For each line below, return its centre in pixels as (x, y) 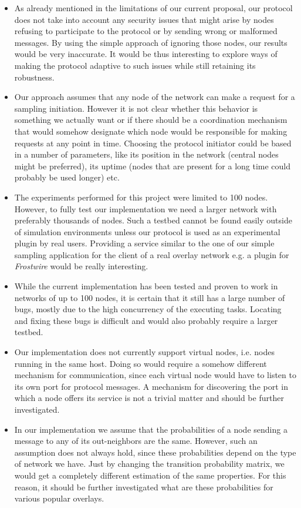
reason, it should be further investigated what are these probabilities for (144, 487)
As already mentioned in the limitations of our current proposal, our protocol (153, 8)
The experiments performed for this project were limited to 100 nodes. (141, 197)
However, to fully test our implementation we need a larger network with (146, 208)
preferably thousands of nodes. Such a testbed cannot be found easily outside (153, 220)
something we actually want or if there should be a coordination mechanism (151, 120)
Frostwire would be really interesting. (81, 266)
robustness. (34, 77)
